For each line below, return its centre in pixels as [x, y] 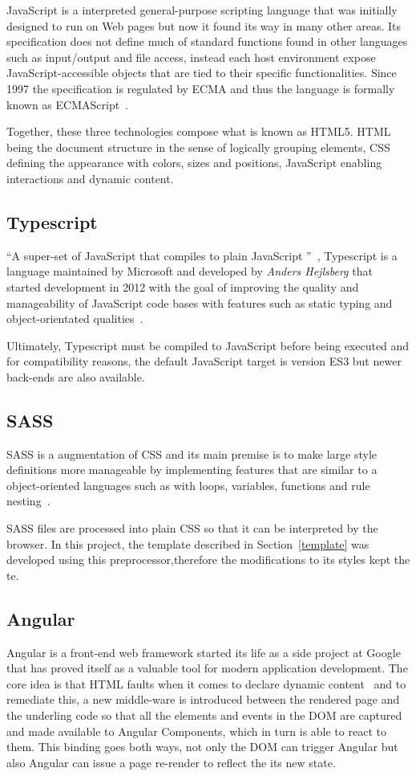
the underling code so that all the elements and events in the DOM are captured [204, 715]
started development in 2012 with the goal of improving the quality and [183, 286]
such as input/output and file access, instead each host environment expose [191, 57]
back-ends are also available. [76, 376]
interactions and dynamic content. [90, 178]
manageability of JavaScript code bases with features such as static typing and [200, 302]
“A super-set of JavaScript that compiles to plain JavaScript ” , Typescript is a [202, 255]
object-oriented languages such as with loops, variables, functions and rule [188, 485]
